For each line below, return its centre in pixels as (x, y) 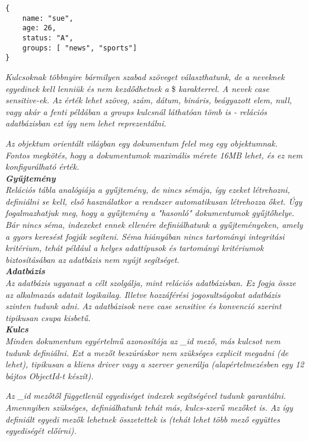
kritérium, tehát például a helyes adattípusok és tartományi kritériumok (135, 248)
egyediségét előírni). (41, 431)
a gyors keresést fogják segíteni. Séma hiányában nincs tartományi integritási (145, 236)
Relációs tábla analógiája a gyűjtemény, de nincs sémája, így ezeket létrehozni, (148, 190)
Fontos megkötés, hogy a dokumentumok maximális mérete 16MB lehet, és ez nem (154, 155)
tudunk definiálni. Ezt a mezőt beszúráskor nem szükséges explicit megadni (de (147, 352)
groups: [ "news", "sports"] (79, 48)
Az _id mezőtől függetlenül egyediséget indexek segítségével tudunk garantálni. (146, 396)
